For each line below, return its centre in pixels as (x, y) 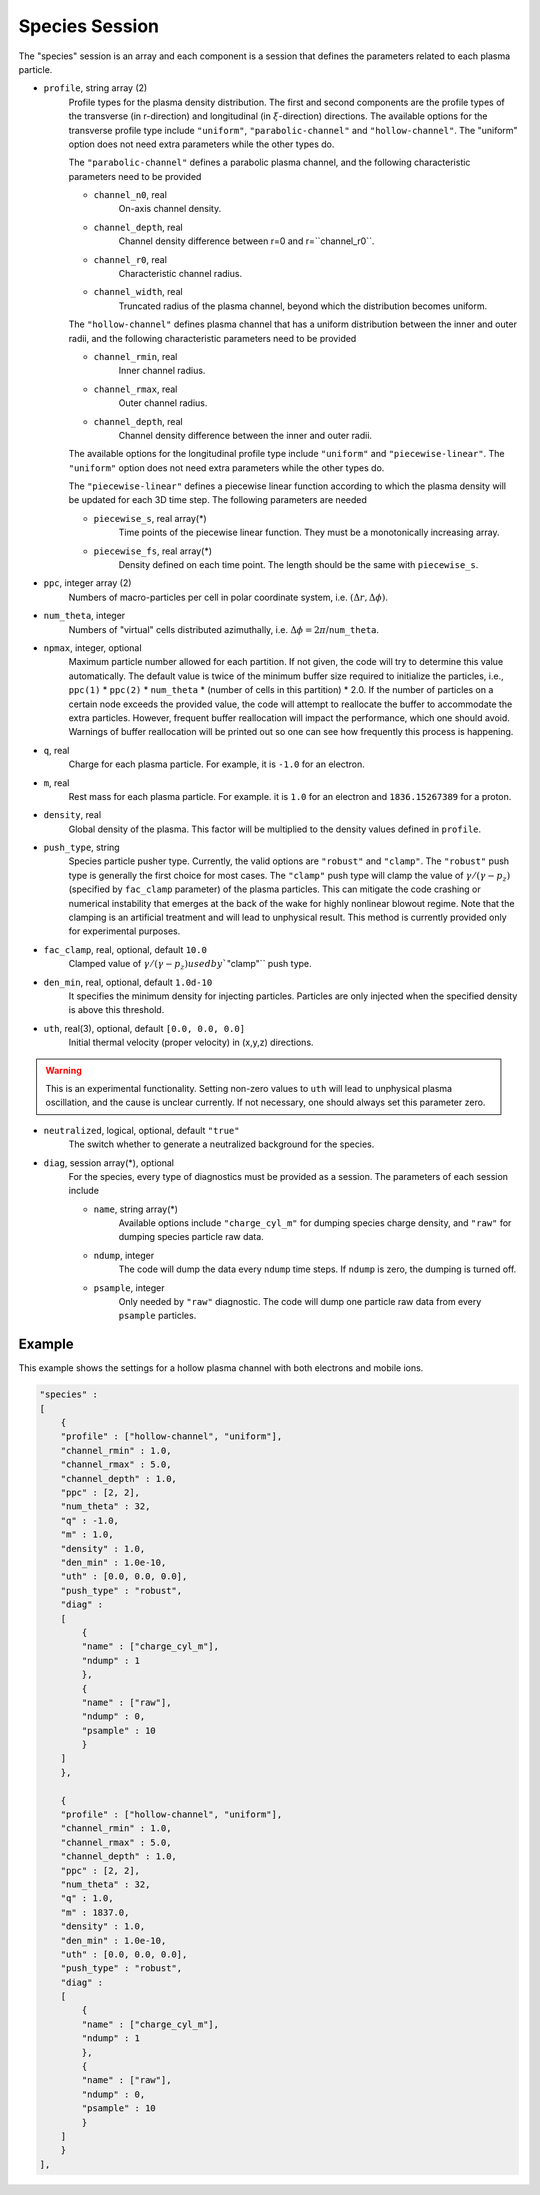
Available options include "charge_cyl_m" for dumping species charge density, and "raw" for (315, 1223)
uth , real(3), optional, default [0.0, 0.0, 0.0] (144, 1028)
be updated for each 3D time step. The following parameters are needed (217, 500)
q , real (56, 750)
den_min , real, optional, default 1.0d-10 (128, 982)
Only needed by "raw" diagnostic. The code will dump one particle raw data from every (300, 1302)
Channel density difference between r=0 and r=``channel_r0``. (246, 241)
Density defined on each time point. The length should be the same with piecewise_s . (298, 565)
